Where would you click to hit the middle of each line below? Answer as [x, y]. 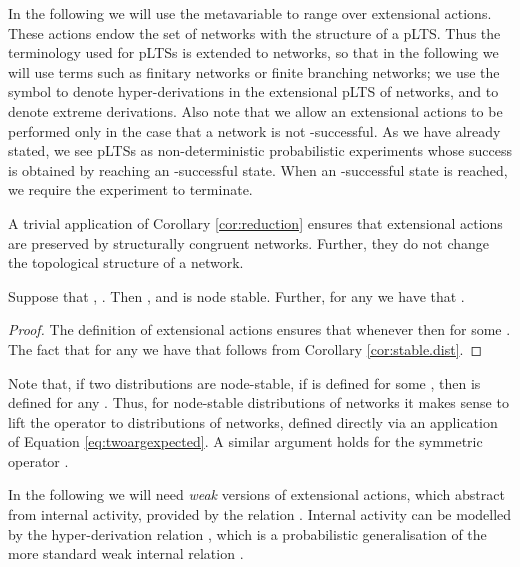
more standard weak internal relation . [126, 553]
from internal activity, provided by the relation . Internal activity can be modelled [260, 514]
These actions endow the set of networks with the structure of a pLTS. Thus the [254, 32]
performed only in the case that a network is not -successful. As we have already [254, 130]
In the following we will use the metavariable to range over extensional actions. [250, 13]
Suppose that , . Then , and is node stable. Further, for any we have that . [236, 295]
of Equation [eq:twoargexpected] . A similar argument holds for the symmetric [245, 441]
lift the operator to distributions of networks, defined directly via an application [253, 421]
